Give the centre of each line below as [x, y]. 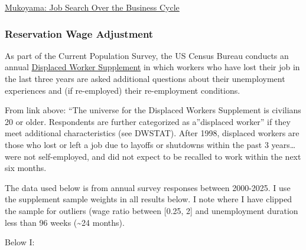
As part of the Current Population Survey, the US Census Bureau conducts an [147, 55]
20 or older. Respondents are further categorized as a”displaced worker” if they [148, 121]
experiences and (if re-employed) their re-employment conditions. [123, 90]
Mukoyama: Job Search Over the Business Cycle [92, 7]
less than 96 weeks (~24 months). [65, 222]
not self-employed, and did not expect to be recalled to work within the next [162, 156]
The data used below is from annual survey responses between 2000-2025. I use [148, 187]
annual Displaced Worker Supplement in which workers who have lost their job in [152, 67]
